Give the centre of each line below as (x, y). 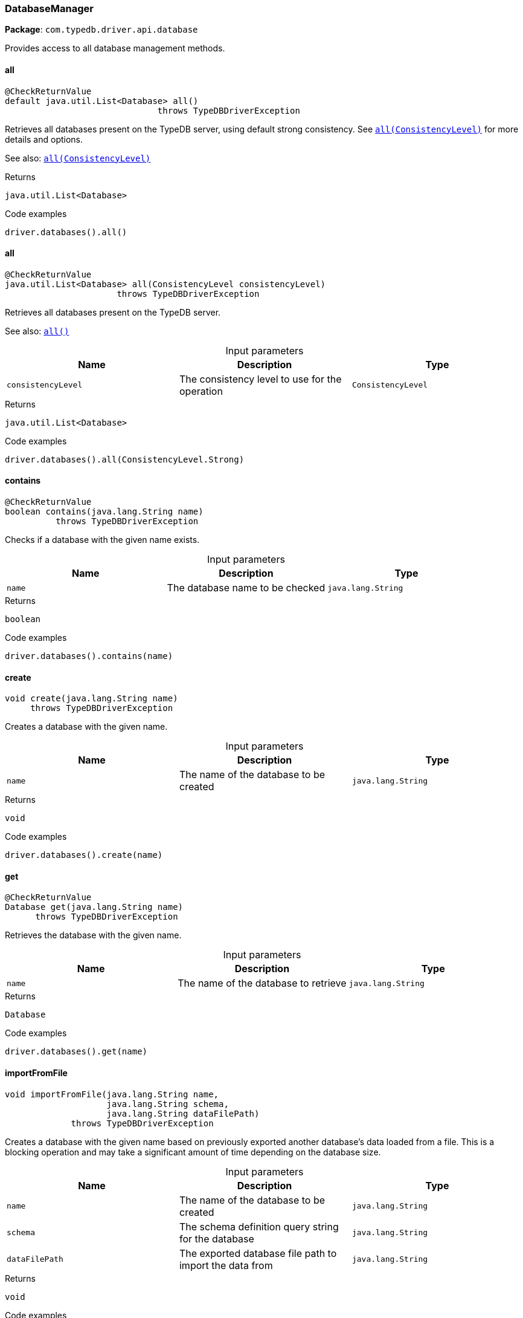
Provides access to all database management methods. (115, 48)
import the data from (226, 1265)
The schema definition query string (259, 1226)
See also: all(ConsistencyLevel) (78, 158)
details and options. (44, 139)
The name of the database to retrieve (262, 983)
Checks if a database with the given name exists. (102, 540)
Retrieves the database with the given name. (93, 935)
